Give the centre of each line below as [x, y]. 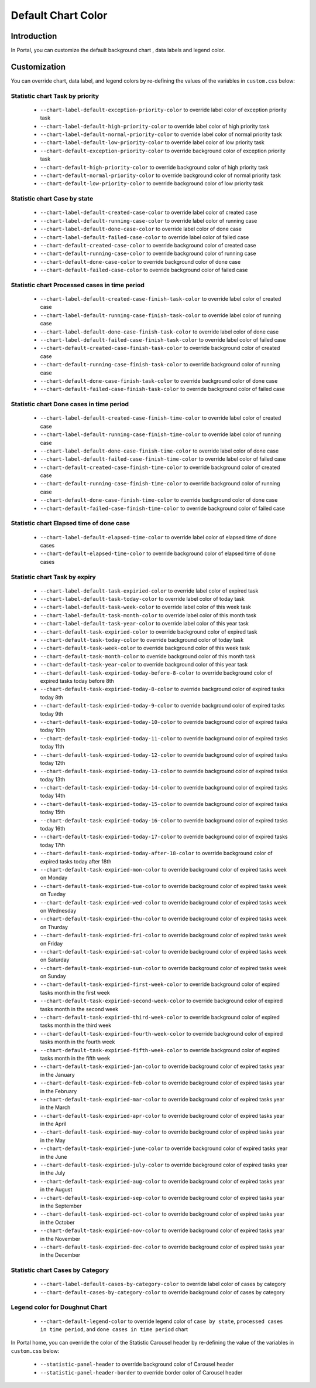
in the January [58, 1074]
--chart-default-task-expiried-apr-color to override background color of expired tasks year [162, 1115]
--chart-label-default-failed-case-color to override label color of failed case [145, 237]
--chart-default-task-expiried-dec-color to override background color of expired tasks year [162, 1247]
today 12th [53, 763]
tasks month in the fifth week [75, 1058]
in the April [53, 1124]
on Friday [51, 943]
